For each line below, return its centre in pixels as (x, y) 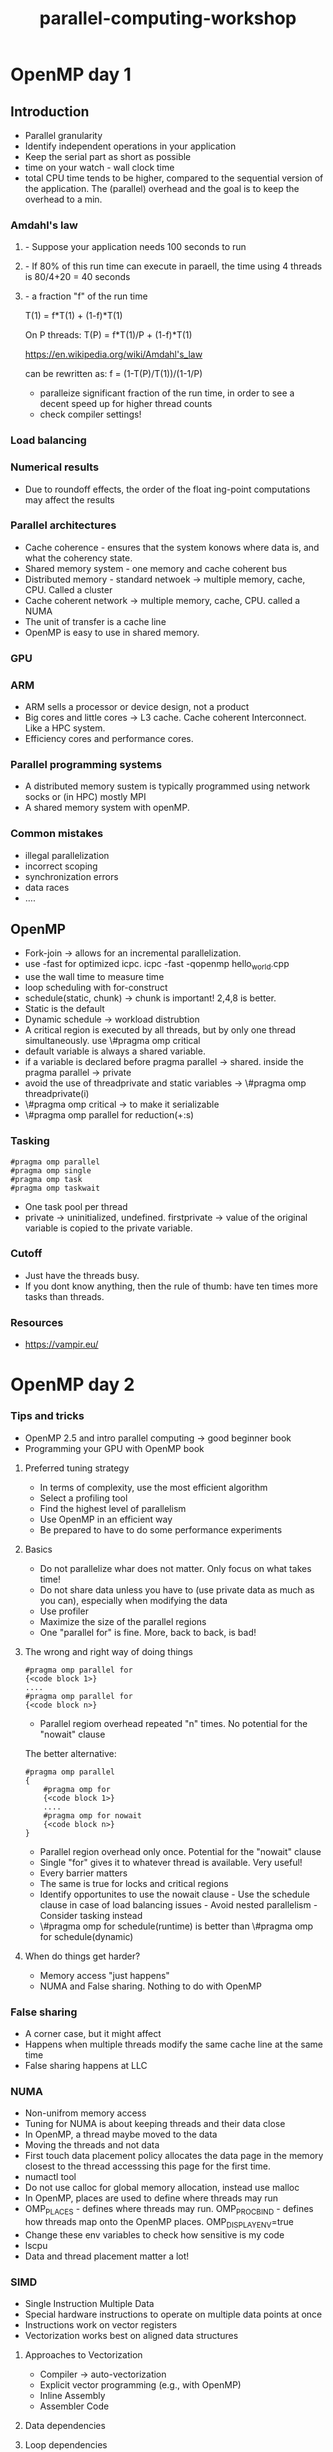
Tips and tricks (47, 1416)
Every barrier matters (83, 1873)
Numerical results (55, 467)
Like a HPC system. (65, 728)
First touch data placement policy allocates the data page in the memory (174, 2156)
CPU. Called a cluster (68, 589)
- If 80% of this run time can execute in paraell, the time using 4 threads (173, 266)
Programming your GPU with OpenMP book (114, 1448)
